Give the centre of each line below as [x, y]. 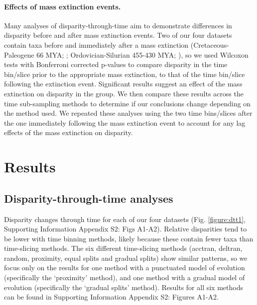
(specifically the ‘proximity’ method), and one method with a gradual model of [125, 277]
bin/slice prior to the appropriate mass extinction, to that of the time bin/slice [125, 74]
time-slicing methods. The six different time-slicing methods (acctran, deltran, [123, 248]
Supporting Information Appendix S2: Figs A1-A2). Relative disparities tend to [126, 229]
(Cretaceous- [210, 44]
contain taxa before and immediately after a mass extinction [96, 44]
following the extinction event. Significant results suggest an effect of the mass [123, 84]
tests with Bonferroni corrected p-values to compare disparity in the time [116, 64]
